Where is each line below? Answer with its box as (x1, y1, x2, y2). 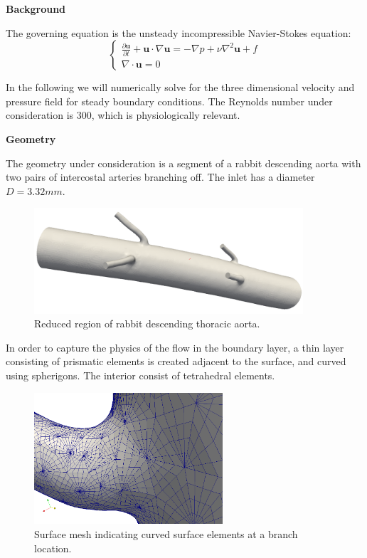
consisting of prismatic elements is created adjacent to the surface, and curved (6, 354, 346, 369)
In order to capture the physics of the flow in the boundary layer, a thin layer (6, 339, 344, 354)
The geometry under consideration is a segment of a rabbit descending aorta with (6, 155, 361, 170)
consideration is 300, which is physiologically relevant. (6, 107, 240, 122)
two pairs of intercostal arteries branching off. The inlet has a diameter (6, 169, 315, 184)
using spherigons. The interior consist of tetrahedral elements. (6, 368, 275, 383)
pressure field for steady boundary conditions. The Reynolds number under (6, 93, 333, 108)
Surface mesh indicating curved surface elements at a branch (34, 527, 298, 541)
